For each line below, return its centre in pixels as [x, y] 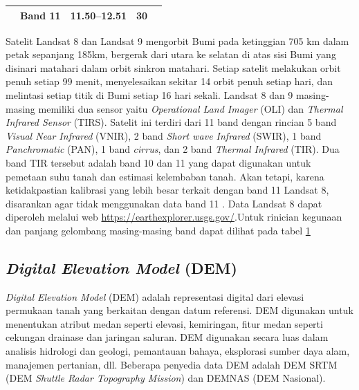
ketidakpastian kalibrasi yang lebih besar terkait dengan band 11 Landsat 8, [167, 190]
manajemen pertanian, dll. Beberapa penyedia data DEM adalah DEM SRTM [172, 364]
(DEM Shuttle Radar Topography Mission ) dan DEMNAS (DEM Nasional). [166, 378]
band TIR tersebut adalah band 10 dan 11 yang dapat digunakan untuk [158, 162]
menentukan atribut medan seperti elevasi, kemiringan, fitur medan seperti [164, 323]
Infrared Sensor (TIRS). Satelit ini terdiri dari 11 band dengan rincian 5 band [171, 122]
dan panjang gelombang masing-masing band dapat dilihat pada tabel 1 [158, 230]
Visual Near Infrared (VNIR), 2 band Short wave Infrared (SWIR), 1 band [164, 135]
